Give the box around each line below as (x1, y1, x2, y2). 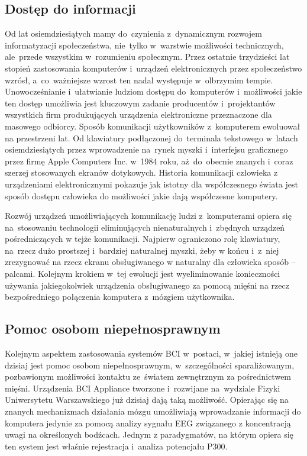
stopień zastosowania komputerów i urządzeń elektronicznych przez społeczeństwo (5, 62, 302, 74)
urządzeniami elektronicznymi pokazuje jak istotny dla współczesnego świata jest (5, 177, 298, 190)
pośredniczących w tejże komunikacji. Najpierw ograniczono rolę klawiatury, (5, 232, 280, 245)
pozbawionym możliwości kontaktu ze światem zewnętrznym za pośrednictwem (5, 370, 292, 383)
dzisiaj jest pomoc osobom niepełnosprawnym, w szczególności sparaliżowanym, (5, 358, 295, 371)
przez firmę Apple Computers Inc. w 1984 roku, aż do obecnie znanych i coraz (5, 154, 293, 167)
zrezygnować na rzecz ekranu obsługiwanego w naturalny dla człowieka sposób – (5, 256, 296, 268)
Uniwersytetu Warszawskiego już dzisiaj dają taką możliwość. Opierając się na (5, 393, 289, 406)
